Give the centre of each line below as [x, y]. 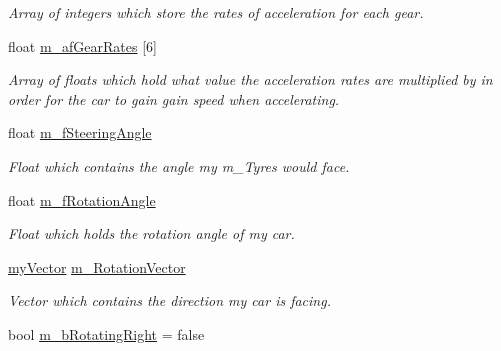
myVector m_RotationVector [97, 266]
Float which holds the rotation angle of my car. [151, 233]
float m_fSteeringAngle [80, 132]
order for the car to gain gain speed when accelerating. [174, 98]
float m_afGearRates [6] [82, 45]
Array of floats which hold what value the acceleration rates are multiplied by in [250, 79]
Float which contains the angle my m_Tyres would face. [179, 165]
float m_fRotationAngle [82, 199]
